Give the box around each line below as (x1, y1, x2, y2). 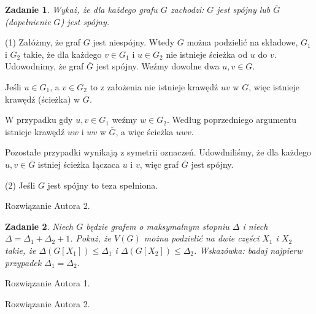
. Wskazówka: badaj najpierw (194, 243, 303, 256)
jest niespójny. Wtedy (93, 36, 175, 49)
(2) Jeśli (5, 178, 36, 191)
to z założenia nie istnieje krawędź (90, 80, 218, 93)
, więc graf (139, 157, 179, 170)
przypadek (5, 256, 42, 269)
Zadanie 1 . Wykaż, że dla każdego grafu (5, 3, 158, 15)
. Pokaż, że (70, 232, 112, 245)
